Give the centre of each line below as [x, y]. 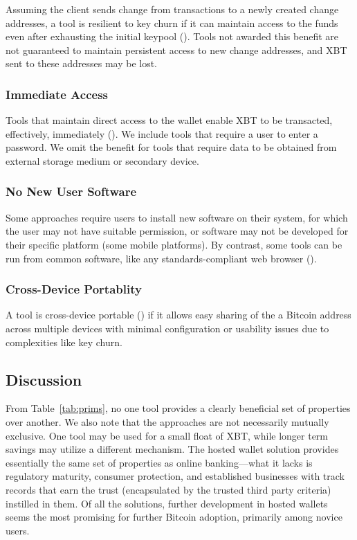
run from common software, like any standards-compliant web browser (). [161, 258]
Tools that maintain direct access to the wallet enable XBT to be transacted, [169, 120]
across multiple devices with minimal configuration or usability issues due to [167, 328]
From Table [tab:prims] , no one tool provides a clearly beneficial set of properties [178, 408]
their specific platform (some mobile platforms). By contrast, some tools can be [174, 244]
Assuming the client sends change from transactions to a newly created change [172, 9]
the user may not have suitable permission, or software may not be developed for [177, 231]
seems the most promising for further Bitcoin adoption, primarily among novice [174, 517]
